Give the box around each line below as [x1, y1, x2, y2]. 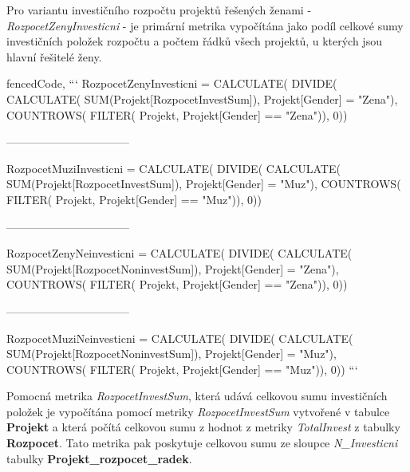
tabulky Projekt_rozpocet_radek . [6, 450, 192, 466]
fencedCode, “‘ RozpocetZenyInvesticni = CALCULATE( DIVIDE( [6, 75, 337, 92]
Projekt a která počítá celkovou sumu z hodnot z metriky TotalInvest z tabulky [6, 419, 400, 435]
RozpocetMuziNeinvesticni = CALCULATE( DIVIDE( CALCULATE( [6, 329, 353, 346]
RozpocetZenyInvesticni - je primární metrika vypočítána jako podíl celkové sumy [6, 17, 404, 33]
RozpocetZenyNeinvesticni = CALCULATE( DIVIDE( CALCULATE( [6, 245, 353, 262]
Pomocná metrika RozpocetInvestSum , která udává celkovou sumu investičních [6, 387, 388, 404]
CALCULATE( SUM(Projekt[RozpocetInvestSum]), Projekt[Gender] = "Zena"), [6, 90, 398, 107]
